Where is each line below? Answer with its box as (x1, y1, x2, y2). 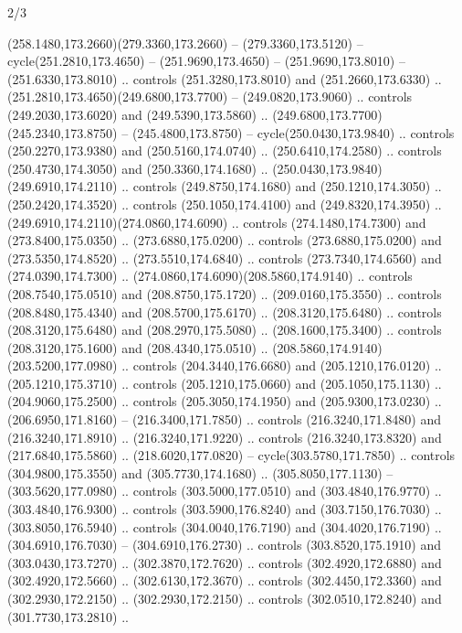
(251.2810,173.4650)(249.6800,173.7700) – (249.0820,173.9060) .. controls (7, 87, 413, 106)
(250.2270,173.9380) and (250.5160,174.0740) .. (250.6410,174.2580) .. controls (7, 141, 442, 160)
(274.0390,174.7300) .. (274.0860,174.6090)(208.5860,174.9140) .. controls (7, 266, 413, 285)
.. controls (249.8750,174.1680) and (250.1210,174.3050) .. (121, 177, 442, 196)
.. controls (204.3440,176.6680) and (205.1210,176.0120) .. (121, 356, 442, 375)
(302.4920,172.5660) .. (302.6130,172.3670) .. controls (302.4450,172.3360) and (7, 571, 442, 590)
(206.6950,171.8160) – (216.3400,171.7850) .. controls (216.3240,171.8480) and (7, 410, 441, 429)
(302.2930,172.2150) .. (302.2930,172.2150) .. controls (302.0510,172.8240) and (7, 589, 442, 607)
